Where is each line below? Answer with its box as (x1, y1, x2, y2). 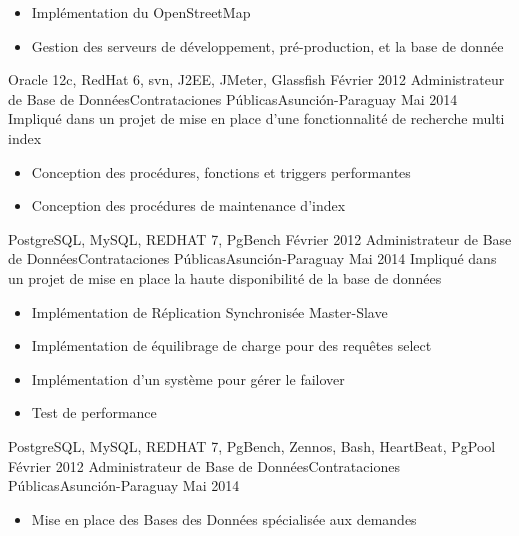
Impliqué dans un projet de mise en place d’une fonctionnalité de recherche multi (8, 108, 505, 129)
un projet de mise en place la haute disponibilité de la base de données (8, 267, 442, 288)
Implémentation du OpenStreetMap (31, 2, 251, 22)
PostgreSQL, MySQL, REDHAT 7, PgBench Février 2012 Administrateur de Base (8, 228, 512, 249)
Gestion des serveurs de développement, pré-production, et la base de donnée (31, 35, 504, 56)
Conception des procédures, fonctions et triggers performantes (31, 161, 411, 182)
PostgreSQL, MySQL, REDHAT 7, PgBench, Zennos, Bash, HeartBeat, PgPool (8, 435, 496, 456)
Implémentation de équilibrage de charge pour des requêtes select (31, 335, 432, 356)
